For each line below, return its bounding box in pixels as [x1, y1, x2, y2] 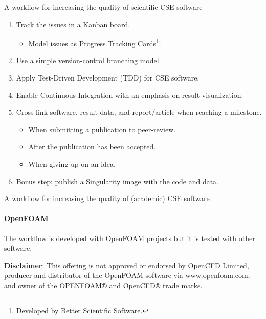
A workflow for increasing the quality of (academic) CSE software [4, 193, 210, 204]
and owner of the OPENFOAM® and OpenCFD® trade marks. [4, 280, 203, 290]
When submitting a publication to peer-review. [28, 124, 176, 134]
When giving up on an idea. [28, 158, 116, 169]
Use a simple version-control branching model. [16, 55, 161, 66]
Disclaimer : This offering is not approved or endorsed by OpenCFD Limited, [4, 260, 249, 270]
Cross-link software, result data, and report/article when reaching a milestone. [16, 107, 262, 117]
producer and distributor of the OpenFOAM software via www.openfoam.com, [4, 270, 250, 281]
